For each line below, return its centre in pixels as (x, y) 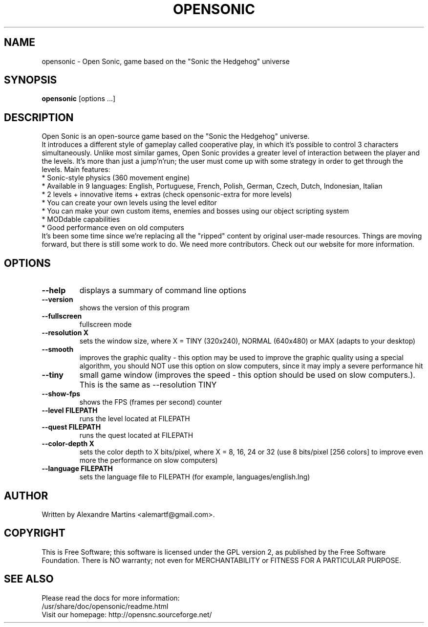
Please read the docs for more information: (111, 598)
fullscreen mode (106, 324)
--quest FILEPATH (71, 427)
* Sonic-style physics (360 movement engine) (116, 178)
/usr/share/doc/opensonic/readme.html (105, 606)
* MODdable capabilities (81, 219)
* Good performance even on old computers (113, 228)
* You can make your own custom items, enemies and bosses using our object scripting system (195, 211)
